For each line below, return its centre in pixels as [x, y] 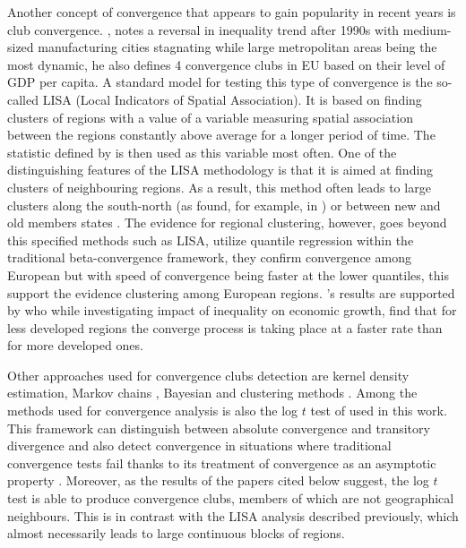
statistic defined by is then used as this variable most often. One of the [202, 152]
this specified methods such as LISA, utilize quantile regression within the [211, 240]
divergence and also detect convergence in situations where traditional [199, 445]
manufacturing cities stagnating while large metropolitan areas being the [237, 47]
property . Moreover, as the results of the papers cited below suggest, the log [218, 480]
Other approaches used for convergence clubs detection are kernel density [208, 375]
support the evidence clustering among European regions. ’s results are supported [231, 292]
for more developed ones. [75, 345]
